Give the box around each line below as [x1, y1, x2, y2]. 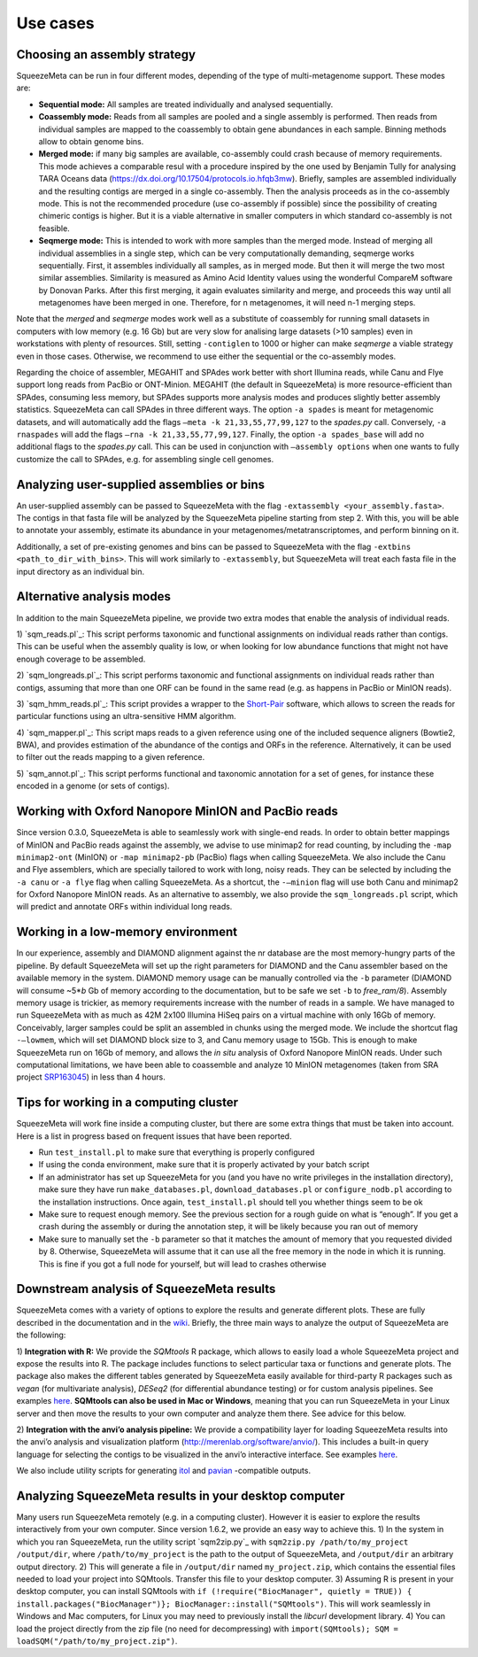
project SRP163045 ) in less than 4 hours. [16, 1072, 166, 1082]
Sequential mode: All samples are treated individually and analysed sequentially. [38, 98, 334, 110]
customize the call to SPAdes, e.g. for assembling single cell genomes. [16, 453, 274, 464]
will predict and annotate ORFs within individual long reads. [16, 902, 233, 912]
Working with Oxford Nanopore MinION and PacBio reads [16, 804, 338, 819]
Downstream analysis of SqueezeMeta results [16, 1281, 276, 1297]
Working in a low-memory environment [16, 925, 238, 940]
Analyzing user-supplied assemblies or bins [16, 476, 266, 492]
